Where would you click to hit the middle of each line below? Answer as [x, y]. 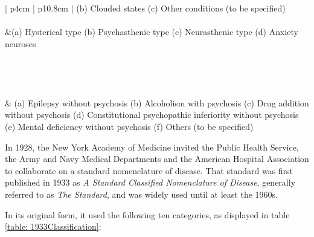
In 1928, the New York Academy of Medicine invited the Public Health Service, [152, 147]
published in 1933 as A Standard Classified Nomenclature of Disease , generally [150, 182]
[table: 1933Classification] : [53, 226]
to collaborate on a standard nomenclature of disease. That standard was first [149, 170]
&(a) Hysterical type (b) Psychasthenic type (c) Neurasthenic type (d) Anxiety [152, 32]
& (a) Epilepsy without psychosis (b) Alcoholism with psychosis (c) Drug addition [157, 102]
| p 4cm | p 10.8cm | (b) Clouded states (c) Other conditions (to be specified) [145, 8]
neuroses [21, 43]
